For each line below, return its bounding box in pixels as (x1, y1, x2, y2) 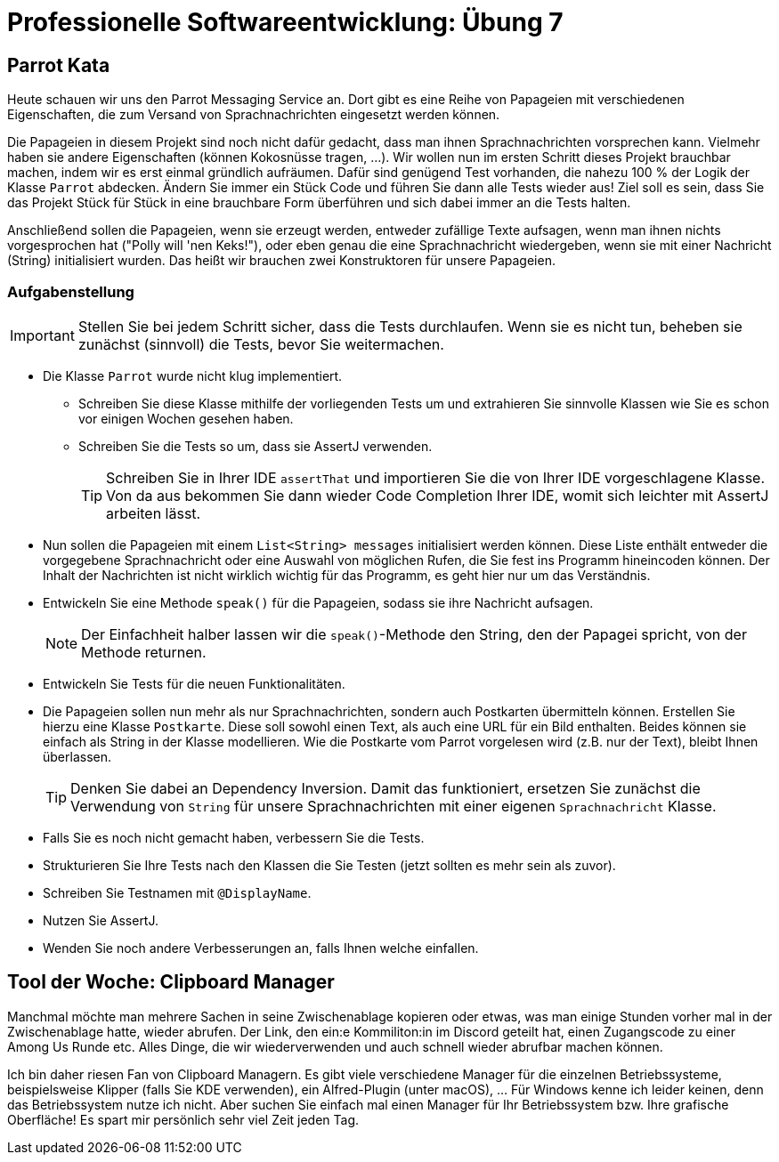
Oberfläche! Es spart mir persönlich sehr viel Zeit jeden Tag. (7, 1111, 360, 1127)
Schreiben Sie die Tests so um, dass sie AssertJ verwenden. (78, 438, 433, 454)
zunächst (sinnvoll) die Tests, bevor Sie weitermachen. (77, 335, 444, 353)
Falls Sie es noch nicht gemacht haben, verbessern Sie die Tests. (43, 829, 425, 845)
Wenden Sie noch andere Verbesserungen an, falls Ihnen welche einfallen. (43, 940, 479, 956)
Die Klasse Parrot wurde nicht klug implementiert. (43, 367, 343, 383)
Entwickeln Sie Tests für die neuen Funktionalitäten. (43, 675, 345, 691)
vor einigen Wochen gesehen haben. (78, 410, 294, 426)
